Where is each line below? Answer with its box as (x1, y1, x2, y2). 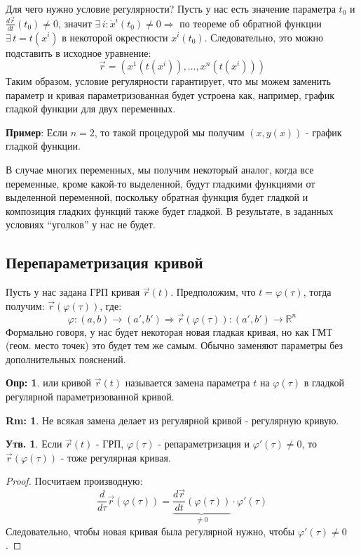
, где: (100, 298, 122, 313)
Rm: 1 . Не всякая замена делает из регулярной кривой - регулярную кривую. (6, 412, 339, 427)
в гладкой (304, 375, 344, 390)
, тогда (303, 285, 332, 299)
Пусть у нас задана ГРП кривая (6, 285, 140, 299)
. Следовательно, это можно (204, 30, 323, 44)
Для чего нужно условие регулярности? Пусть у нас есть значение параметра (6, 1, 336, 15)
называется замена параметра (125, 375, 250, 390)
